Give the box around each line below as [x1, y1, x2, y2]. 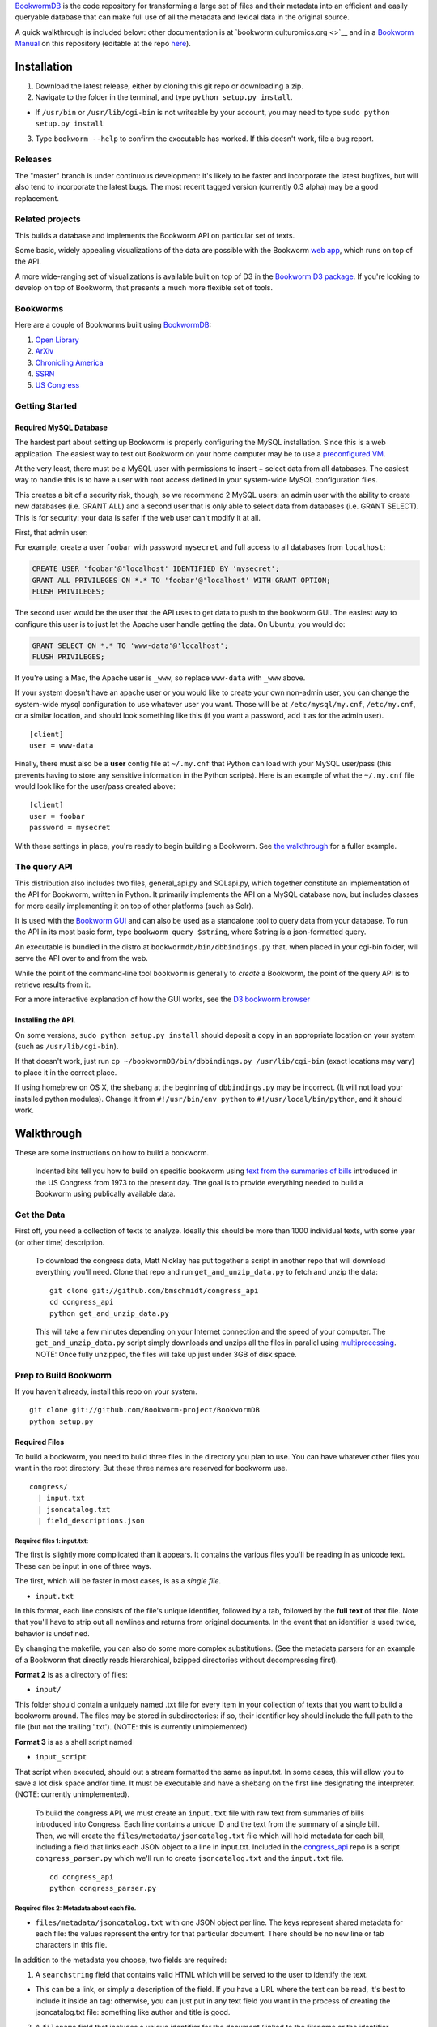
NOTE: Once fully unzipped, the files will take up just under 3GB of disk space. [35, 1349, 297, 1359]
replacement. [15, 193, 60, 203]
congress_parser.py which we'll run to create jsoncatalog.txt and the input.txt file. [35, 1853, 344, 1863]
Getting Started [15, 401, 77, 412]
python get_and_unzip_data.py [49, 1309, 170, 1318]
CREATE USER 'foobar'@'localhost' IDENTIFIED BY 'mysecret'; [32, 564, 280, 573]
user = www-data [29, 740, 94, 750]
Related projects [15, 213, 81, 225]
